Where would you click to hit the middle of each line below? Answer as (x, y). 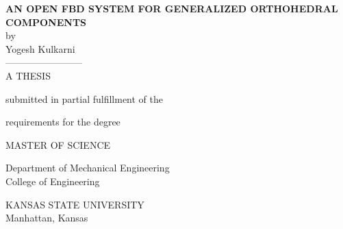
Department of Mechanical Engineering (88, 168)
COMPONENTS (46, 22)
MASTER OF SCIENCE (58, 144)
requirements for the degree (63, 122)
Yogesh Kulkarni (40, 48)
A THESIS (28, 75)
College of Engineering (53, 181)
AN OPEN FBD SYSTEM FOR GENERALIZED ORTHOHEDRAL (172, 8)
